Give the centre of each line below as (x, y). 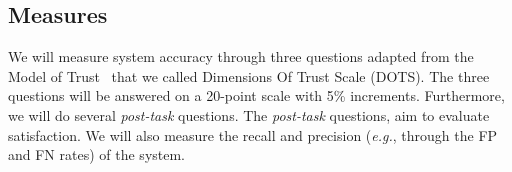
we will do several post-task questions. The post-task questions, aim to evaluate (249, 114)
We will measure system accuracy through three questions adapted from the (241, 56)
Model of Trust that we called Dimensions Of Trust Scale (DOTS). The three (249, 75)
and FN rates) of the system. (97, 154)
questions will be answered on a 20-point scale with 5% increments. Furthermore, (256, 95)
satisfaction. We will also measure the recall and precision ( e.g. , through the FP (253, 134)
